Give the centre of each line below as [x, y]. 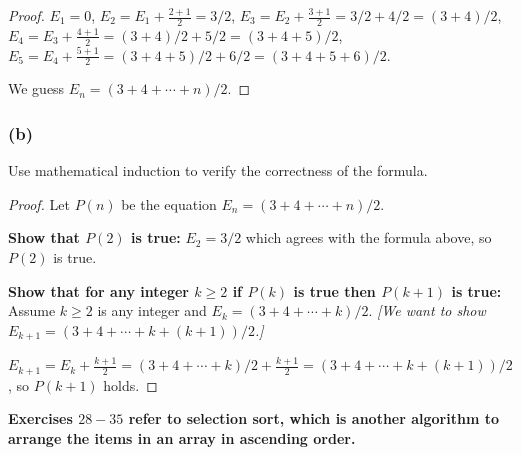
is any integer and [152, 310]
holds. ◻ [130, 384]
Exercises [40, 418]
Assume [32, 310]
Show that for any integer [98, 290]
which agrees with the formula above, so [368, 237]
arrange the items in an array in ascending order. [182, 437]
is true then [334, 290]
